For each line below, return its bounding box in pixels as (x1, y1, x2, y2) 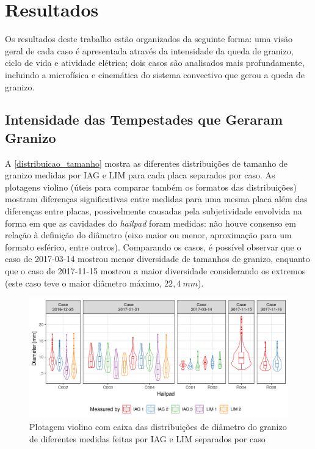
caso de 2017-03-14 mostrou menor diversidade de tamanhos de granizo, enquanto (5, 252, 310, 265)
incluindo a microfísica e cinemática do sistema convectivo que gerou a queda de (5, 68, 305, 81)
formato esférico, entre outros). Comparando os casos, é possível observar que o (5, 240, 302, 253)
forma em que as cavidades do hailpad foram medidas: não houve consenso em (5, 216, 296, 229)
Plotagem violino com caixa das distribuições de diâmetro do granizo (29, 420, 287, 433)
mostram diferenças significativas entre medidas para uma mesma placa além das (5, 192, 308, 205)
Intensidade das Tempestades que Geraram (5, 110, 283, 129)
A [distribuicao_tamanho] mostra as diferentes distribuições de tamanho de (5, 156, 288, 169)
